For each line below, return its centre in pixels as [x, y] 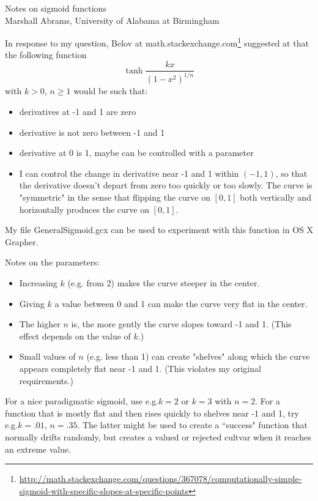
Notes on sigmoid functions [56, 8]
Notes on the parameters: [52, 262]
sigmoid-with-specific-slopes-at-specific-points [104, 490]
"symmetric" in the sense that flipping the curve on [115, 197]
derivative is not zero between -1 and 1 [92, 132]
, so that [291, 173]
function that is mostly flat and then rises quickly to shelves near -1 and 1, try [152, 413]
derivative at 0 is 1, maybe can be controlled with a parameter [136, 153]
